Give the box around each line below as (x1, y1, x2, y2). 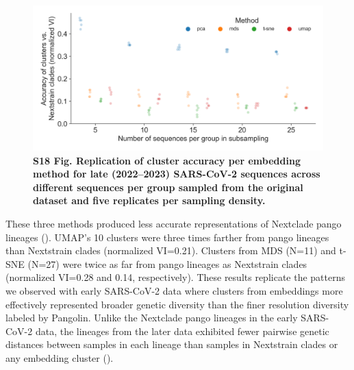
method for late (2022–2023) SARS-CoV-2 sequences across (33, 166, 320, 181)
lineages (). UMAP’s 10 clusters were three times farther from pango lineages (5, 230, 329, 244)
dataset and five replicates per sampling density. (33, 193, 266, 208)
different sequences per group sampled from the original (33, 180, 303, 194)
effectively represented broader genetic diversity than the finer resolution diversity (5, 297, 349, 311)
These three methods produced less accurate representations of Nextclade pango (5, 216, 342, 230)
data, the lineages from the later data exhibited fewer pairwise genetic (35, 323, 329, 338)
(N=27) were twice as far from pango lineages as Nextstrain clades (27, 256, 307, 271)
